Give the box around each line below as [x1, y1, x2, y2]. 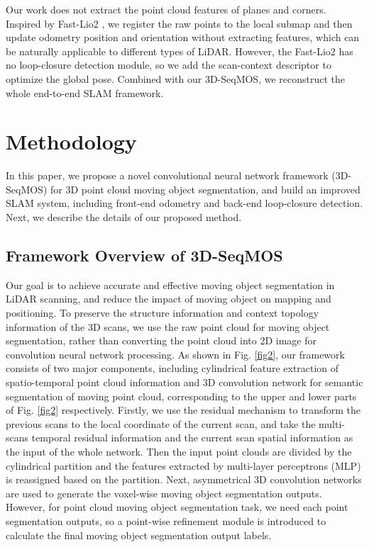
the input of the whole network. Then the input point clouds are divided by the [6, 444, 352, 458]
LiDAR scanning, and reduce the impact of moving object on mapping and [6, 291, 331, 306]
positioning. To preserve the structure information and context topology [6, 305, 319, 320]
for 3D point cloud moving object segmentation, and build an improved [50, 181, 360, 196]
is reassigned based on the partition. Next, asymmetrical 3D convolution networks [6, 472, 362, 487]
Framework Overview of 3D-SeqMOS [6, 244, 283, 266]
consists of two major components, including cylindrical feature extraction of [6, 361, 339, 376]
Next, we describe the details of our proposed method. [6, 210, 242, 225]
